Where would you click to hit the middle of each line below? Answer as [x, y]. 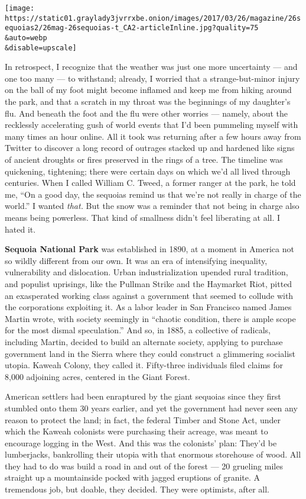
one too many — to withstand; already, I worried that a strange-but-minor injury [152, 78]
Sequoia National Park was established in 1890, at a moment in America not [149, 249]
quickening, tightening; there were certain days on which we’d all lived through [148, 171]
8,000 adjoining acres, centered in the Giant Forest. [97, 376]
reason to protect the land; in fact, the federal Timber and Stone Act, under [143, 419]
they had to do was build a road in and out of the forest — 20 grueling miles [144, 466]
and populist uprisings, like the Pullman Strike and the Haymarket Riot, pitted [149, 283]
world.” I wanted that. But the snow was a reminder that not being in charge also [152, 206]
